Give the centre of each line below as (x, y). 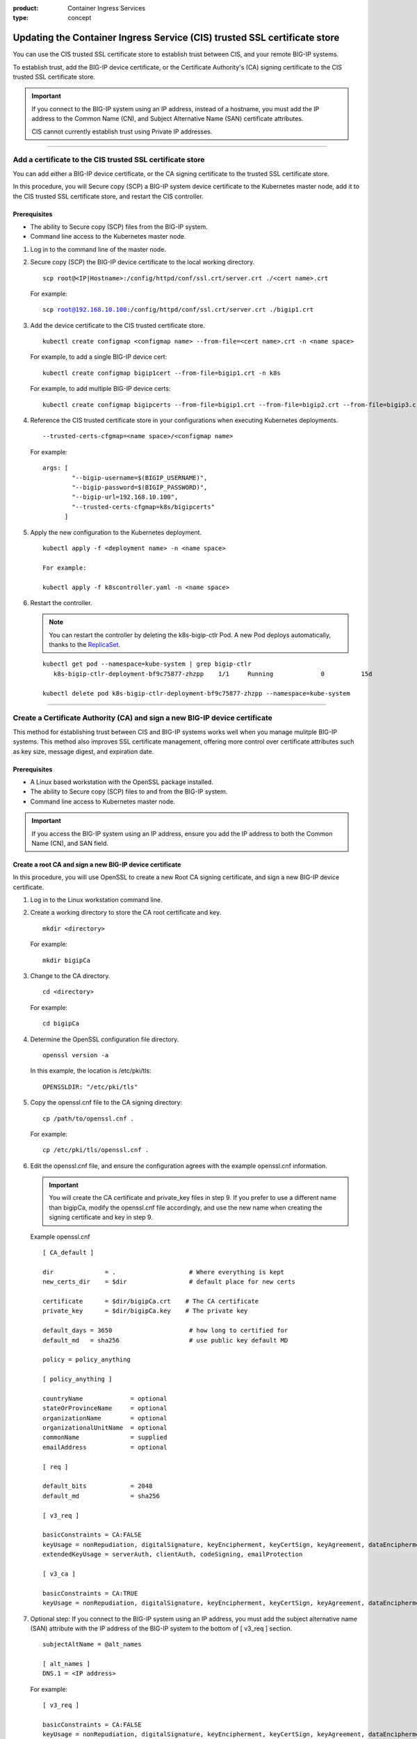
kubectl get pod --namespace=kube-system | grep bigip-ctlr (147, 664)
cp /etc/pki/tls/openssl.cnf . (96, 1150)
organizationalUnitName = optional (105, 1428)
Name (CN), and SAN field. (70, 843)
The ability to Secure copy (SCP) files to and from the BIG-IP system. (129, 792)
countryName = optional (105, 1399)
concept (80, 18)
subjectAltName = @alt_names (92, 1644)
